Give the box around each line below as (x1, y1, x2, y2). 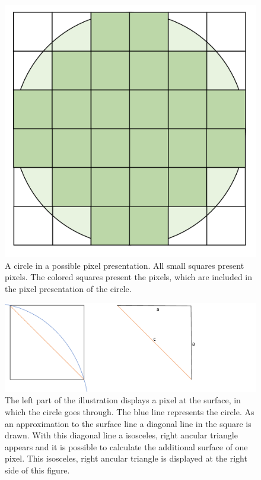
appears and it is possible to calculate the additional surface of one (5, 440, 248, 453)
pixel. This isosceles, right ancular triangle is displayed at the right (5, 452, 247, 465)
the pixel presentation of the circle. (5, 282, 132, 294)
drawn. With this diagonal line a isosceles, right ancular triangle (5, 429, 238, 441)
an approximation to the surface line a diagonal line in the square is (5, 417, 252, 429)
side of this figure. (5, 464, 70, 476)
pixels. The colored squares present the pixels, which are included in (5, 271, 253, 283)
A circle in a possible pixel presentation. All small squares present (5, 259, 244, 271)
